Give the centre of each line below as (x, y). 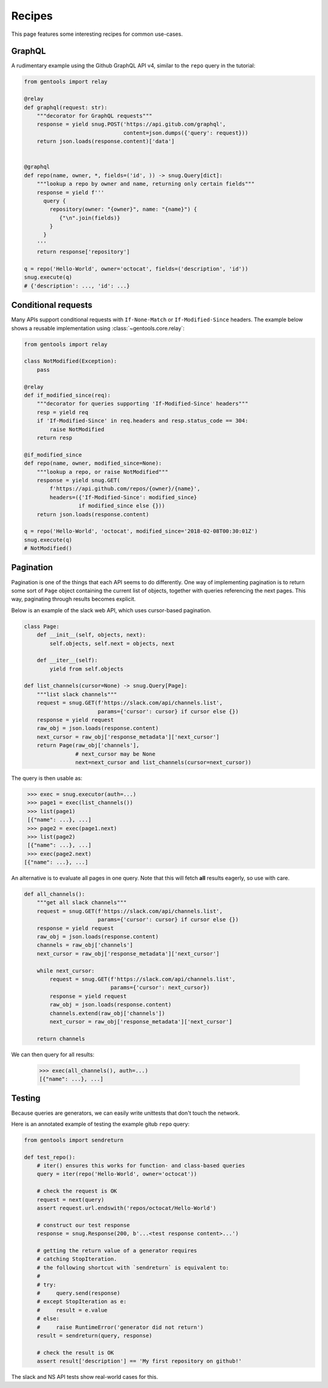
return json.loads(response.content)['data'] (106, 142)
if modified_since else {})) (121, 506)
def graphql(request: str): (66, 107)
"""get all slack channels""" (82, 903)
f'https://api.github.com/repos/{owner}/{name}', (125, 489)
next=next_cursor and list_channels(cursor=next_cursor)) (163, 762)
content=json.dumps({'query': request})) (186, 133)
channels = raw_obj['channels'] (85, 945)
